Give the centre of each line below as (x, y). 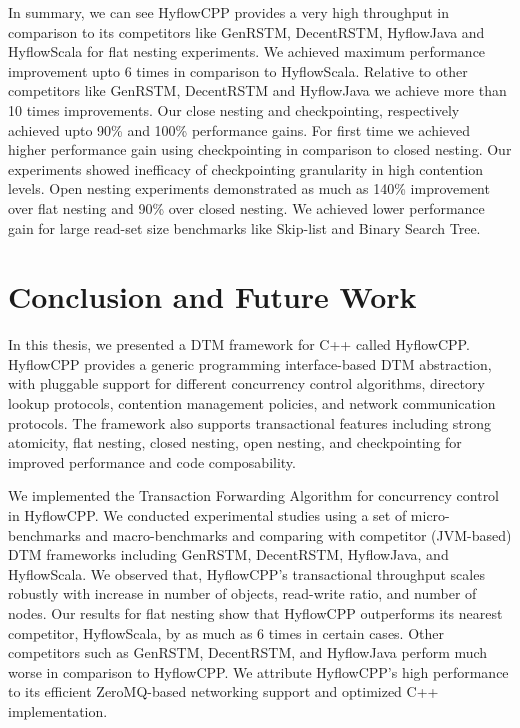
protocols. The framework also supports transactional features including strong (250, 422)
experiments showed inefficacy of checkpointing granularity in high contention (246, 168)
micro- (430, 515)
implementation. (58, 710)
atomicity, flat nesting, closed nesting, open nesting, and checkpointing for (235, 442)
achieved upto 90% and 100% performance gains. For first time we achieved (239, 129)
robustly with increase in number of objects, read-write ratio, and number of (242, 593)
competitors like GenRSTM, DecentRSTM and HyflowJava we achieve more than (257, 90)
